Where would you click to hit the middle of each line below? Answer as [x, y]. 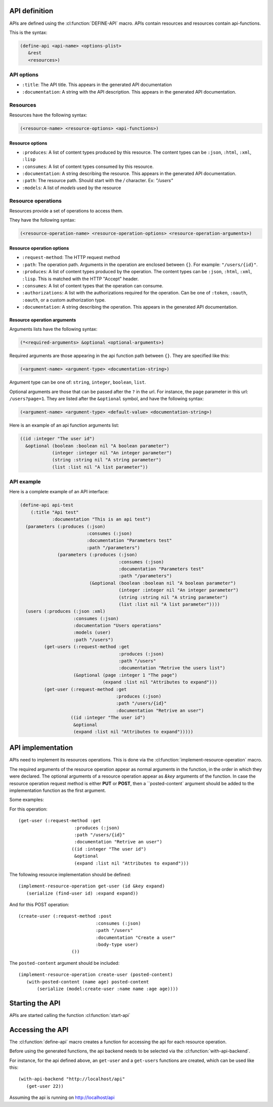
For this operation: [28, 809]
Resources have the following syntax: [48, 115]
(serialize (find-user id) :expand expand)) [82, 893]
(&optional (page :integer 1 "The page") [125, 675]
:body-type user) [117, 945]
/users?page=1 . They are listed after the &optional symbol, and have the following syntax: [107, 399]
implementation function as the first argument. [58, 790]
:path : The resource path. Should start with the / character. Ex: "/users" [98, 181]
